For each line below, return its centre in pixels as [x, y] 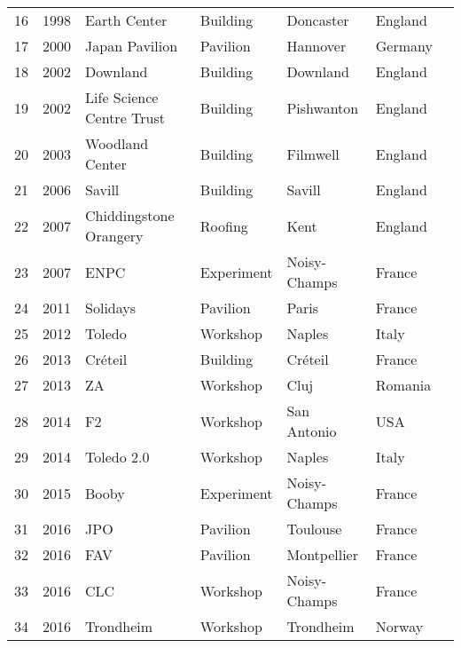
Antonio [312, 431]
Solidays [111, 308]
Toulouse [314, 529]
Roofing [224, 225]
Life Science [122, 97]
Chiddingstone [130, 215]
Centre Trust [125, 118]
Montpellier [322, 554]
